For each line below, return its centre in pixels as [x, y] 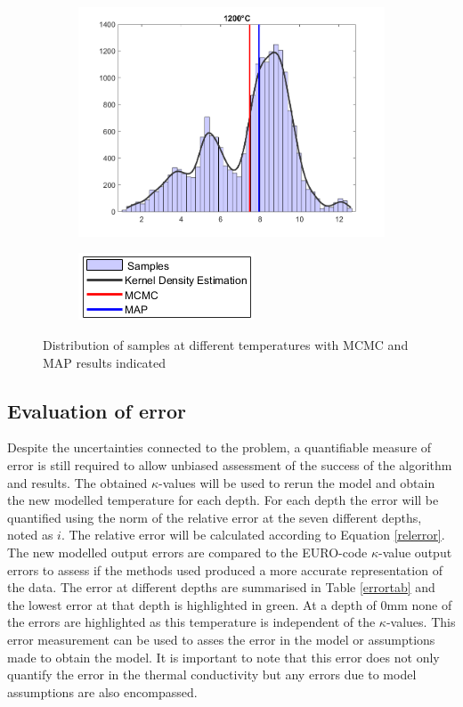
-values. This [421, 622]
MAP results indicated [105, 362]
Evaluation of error [97, 410]
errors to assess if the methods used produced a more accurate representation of [225, 569]
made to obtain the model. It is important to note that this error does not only [223, 657]
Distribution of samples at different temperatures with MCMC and [226, 345]
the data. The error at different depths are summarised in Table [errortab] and [221, 587]
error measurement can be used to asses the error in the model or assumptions [221, 639]
